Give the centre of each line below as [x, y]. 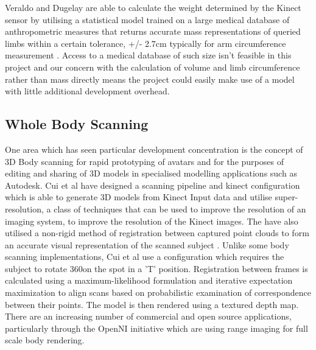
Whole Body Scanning [77, 124]
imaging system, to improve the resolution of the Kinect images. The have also [152, 221]
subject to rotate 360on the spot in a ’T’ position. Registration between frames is [156, 268]
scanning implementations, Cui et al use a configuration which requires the [145, 257]
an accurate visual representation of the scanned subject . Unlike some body [147, 244]
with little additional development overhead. [87, 91]
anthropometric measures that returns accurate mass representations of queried [153, 31]
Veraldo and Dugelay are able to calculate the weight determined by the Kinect [153, 7]
